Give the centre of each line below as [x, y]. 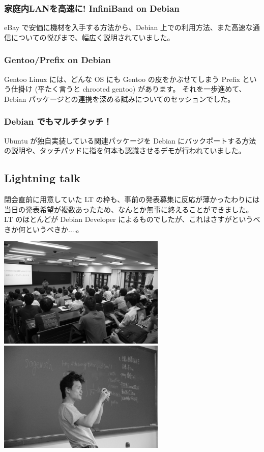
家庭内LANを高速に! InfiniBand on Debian [92, 8]
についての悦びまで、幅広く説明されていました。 [93, 37]
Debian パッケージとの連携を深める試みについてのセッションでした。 [120, 98]
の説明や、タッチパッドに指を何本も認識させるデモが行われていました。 [125, 150]
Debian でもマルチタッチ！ [58, 121]
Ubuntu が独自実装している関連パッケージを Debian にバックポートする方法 [130, 140]
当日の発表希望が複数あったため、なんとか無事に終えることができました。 [129, 209]
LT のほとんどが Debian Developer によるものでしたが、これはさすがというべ [132, 219]
